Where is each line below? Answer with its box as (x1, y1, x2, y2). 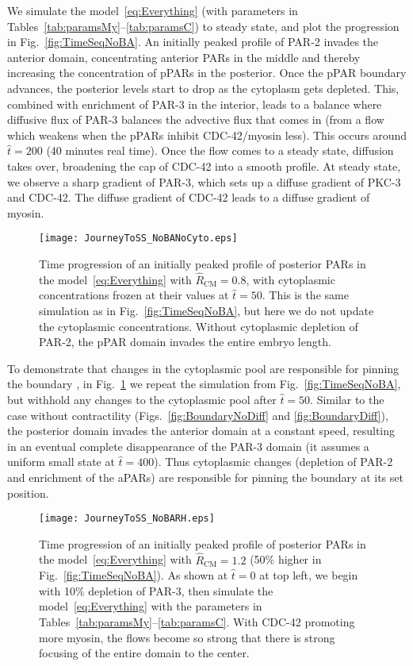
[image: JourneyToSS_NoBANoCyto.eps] (39, 233, 238, 244)
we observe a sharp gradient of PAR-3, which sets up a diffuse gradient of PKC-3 (7, 173, 401, 190)
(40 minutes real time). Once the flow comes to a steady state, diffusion (46, 142, 394, 159)
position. (7, 484, 49, 501)
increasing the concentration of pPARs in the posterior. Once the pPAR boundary (7, 64, 407, 81)
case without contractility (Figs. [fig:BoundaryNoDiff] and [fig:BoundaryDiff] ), (7, 406, 388, 423)
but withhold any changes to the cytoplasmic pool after (7, 391, 277, 407)
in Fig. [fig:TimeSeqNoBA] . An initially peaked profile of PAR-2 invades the (7, 33, 379, 50)
